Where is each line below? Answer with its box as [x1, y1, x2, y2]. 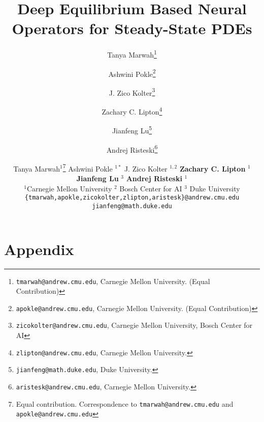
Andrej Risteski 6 [106, 143, 158, 155]
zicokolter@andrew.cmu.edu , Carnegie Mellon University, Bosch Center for [16, 320, 253, 330]
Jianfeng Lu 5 [112, 124, 152, 135]
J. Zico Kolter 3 [109, 86, 155, 98]
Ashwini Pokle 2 [108, 67, 156, 79]
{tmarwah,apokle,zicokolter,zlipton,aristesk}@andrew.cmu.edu [24, 194, 240, 202]
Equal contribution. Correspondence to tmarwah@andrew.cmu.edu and [16, 398, 234, 409]
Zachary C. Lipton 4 [102, 105, 162, 117]
